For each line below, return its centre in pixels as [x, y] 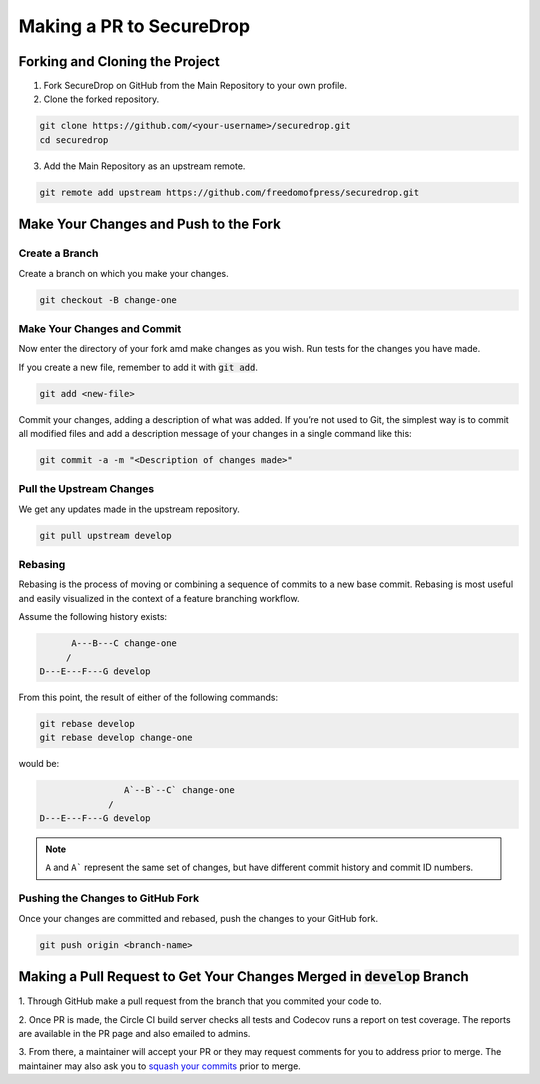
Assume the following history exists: [93, 617]
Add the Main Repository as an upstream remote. [144, 166]
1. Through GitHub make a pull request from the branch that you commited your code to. [200, 1001]
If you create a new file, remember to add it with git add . [138, 367]
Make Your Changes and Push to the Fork [150, 224]
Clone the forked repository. [101, 99]
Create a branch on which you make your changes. [123, 273]
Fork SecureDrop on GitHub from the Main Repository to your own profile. [195, 86]
